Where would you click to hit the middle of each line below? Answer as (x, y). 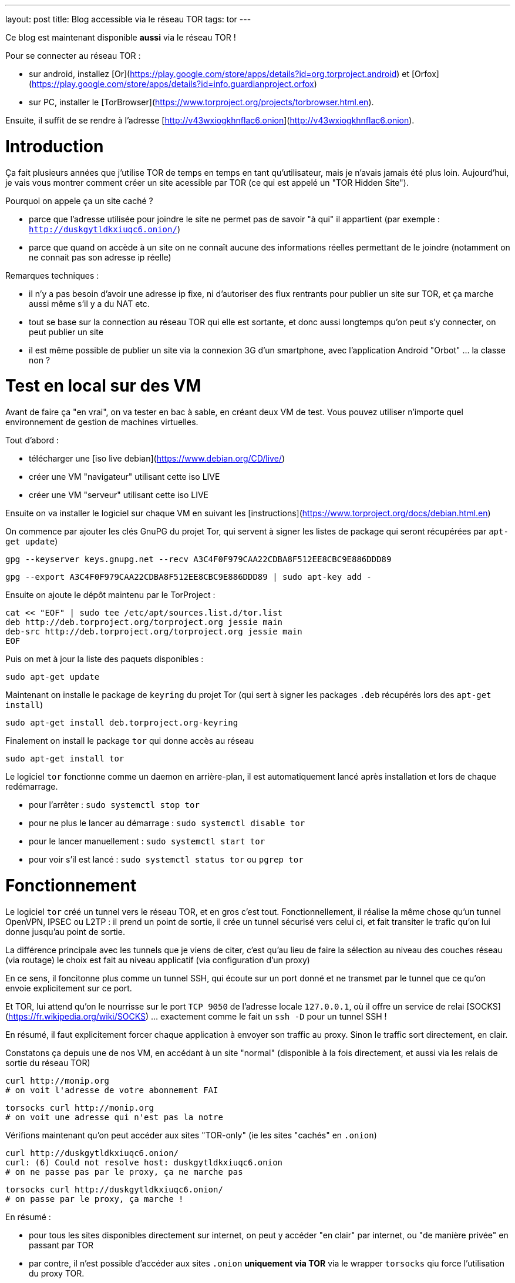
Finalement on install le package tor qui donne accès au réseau (130, 741)
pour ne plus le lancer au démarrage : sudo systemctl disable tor (167, 823)
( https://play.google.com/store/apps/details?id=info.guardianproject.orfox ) (173, 84)
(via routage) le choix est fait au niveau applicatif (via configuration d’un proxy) (158, 960)
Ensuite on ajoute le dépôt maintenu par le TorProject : (110, 595)
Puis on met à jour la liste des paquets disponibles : (105, 659)
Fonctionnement (71, 885)
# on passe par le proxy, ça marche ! (95, 1199)
